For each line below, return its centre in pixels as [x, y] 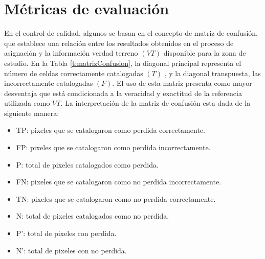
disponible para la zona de [205, 53]
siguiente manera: [32, 113]
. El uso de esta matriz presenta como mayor [182, 83]
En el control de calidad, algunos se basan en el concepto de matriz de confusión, [131, 33]
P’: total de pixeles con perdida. [66, 233]
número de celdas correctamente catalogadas [74, 73]
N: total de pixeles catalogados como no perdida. [93, 216]
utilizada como [27, 103]
